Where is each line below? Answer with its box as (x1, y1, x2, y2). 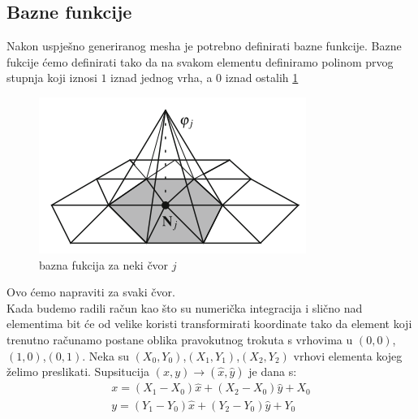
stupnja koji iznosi (6, 69, 97, 86)
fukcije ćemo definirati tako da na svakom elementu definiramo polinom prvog (6, 53, 394, 70)
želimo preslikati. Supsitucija (6, 363, 149, 380)
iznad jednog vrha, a (110, 69, 213, 86)
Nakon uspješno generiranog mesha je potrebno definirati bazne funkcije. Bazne (6, 37, 402, 54)
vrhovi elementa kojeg (293, 347, 403, 364)
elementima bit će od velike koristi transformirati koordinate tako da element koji (6, 315, 412, 332)
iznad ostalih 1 (225, 69, 299, 86)
